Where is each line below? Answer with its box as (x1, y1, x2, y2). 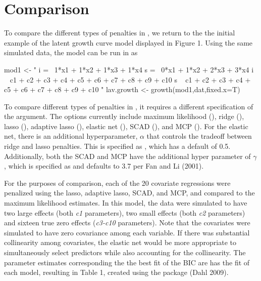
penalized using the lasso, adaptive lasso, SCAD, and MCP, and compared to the (4, 187, 255, 198)
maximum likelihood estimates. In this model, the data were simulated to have (4, 197, 247, 208)
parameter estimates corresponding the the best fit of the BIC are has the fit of (4, 257, 250, 267)
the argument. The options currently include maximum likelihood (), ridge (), (4, 111, 244, 122)
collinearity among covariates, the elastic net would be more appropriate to (4, 237, 236, 248)
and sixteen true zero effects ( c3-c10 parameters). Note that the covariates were (4, 217, 250, 228)
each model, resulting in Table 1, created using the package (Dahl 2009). (4, 267, 229, 277)
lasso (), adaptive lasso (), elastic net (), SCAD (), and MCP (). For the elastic (4, 121, 248, 131)
